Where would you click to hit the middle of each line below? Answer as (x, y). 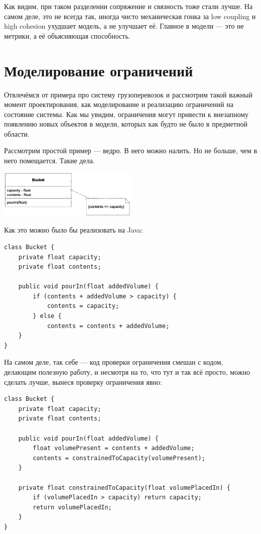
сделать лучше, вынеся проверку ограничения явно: (83, 382)
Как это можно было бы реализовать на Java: (74, 230)
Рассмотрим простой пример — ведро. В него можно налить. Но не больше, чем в (131, 150)
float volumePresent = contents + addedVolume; (114, 448)
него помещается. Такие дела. (49, 161)
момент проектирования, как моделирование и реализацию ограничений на (119, 104)
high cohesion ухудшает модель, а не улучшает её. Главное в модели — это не (124, 26)
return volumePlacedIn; (72, 507)
